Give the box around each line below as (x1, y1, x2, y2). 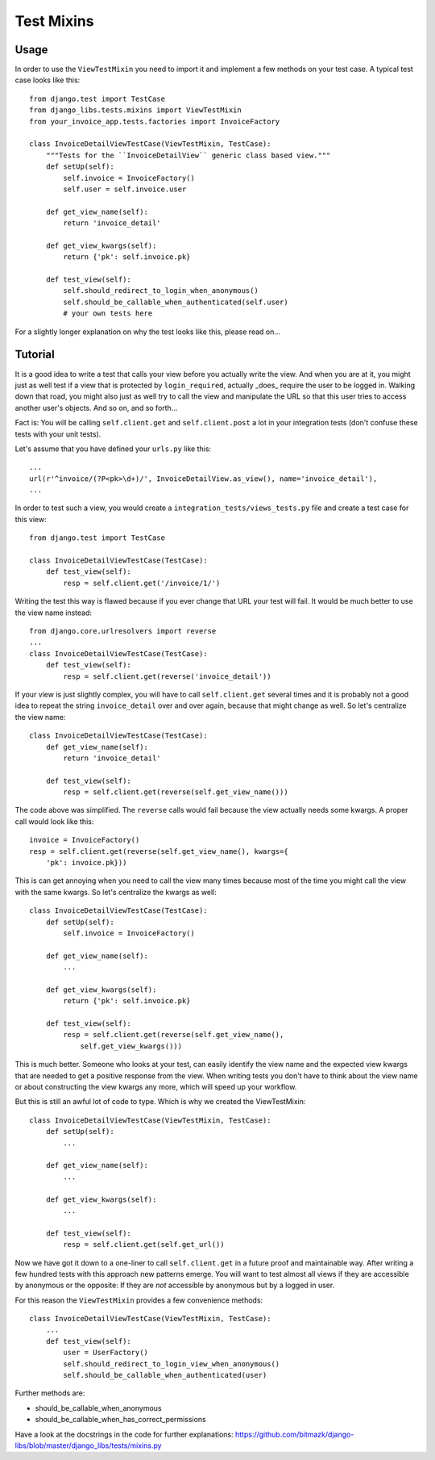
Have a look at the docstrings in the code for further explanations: (14, 1429, 234, 1439)
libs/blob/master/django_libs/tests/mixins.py (14, 1441, 162, 1450)
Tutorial (14, 348, 56, 362)
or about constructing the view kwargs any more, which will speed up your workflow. (14, 1082, 297, 1092)
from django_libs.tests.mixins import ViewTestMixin (29, 106, 242, 115)
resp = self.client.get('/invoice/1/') (63, 578, 221, 588)
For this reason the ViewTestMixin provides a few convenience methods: (14, 1295, 263, 1305)
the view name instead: (14, 608, 93, 617)
